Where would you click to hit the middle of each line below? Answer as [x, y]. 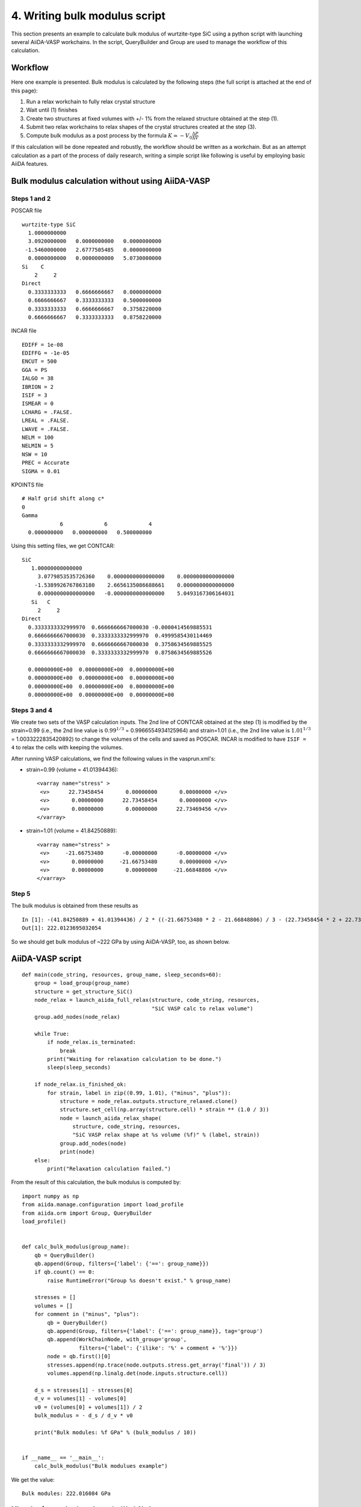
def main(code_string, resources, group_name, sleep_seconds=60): [122, 975]
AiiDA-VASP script [46, 959]
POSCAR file [26, 210]
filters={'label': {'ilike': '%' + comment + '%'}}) [158, 1348]
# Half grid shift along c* [63, 499]
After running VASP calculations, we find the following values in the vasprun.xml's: [113, 758]
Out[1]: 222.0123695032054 [62, 928]
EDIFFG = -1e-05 [46, 353]
